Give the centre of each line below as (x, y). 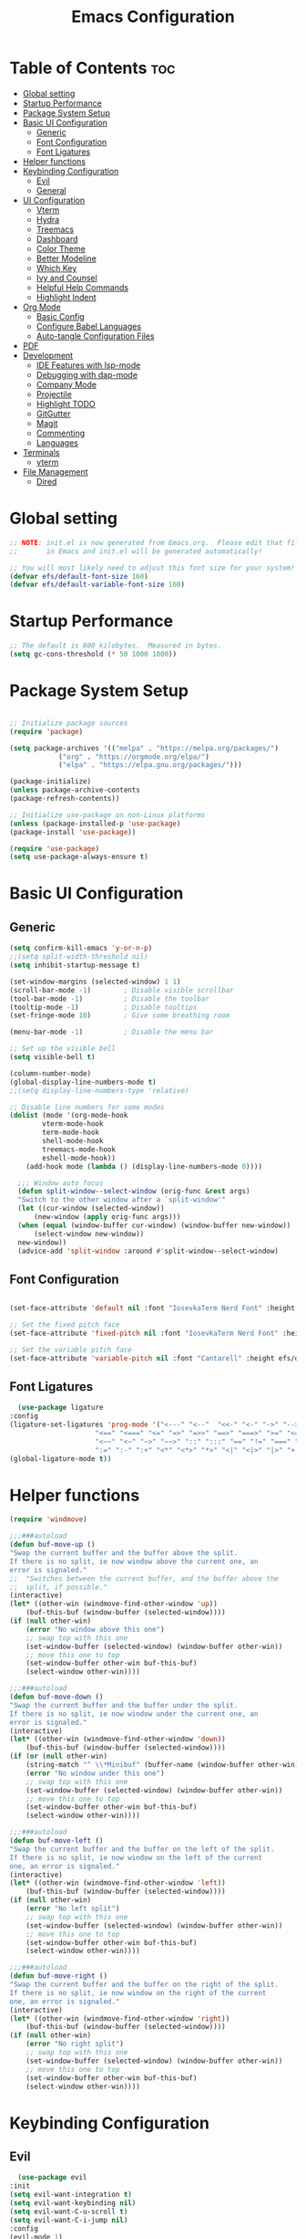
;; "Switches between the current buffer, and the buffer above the (144, 1578)
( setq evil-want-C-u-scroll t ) (69, 2212)
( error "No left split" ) (73, 1909)
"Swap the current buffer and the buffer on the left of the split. (142, 1849)
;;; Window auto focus (61, 1183)
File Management (55, 471)
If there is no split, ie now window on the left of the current (136, 1857)
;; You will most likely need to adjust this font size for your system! (153, 568)
